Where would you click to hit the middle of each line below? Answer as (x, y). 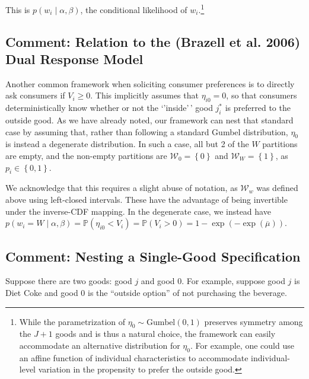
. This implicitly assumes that (144, 95)
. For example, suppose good (233, 281)
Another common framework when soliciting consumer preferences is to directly (150, 83)
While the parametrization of (72, 321)
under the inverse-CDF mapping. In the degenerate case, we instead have (138, 211)
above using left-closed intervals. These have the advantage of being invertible (146, 199)
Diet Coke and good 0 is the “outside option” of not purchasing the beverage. (146, 292)
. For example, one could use (242, 345)
